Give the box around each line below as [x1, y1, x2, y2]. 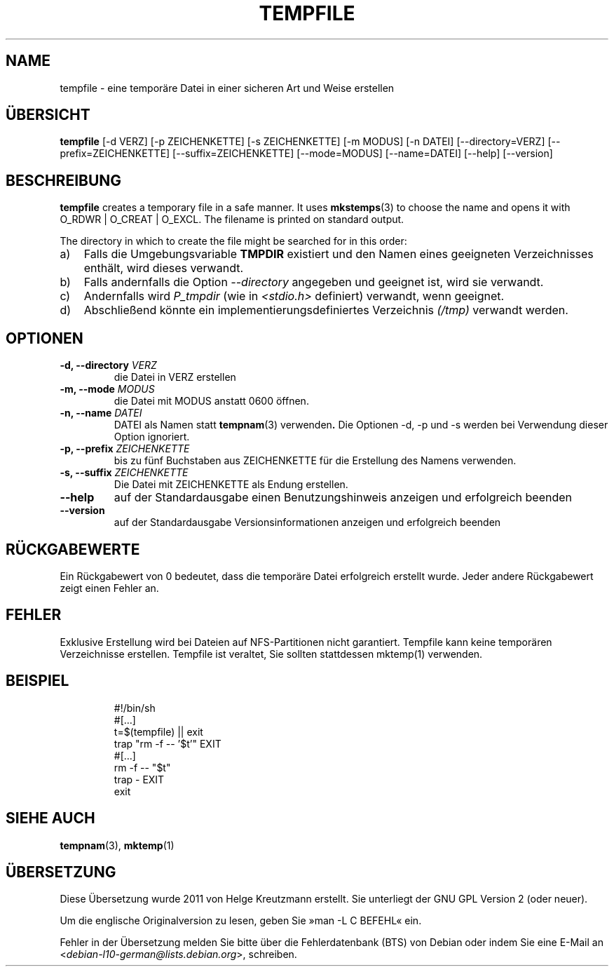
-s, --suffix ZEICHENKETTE [60, 466, 189, 479]
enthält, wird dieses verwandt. [83, 261, 244, 276]
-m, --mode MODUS [60, 383, 155, 396]
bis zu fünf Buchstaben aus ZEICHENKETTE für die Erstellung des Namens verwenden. [114, 454, 517, 467]
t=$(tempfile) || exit [114, 725, 203, 738]
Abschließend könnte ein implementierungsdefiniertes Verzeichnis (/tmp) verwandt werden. [83, 303, 568, 318]
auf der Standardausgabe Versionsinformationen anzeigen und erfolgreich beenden [114, 516, 501, 529]
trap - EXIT [114, 773, 165, 785]
